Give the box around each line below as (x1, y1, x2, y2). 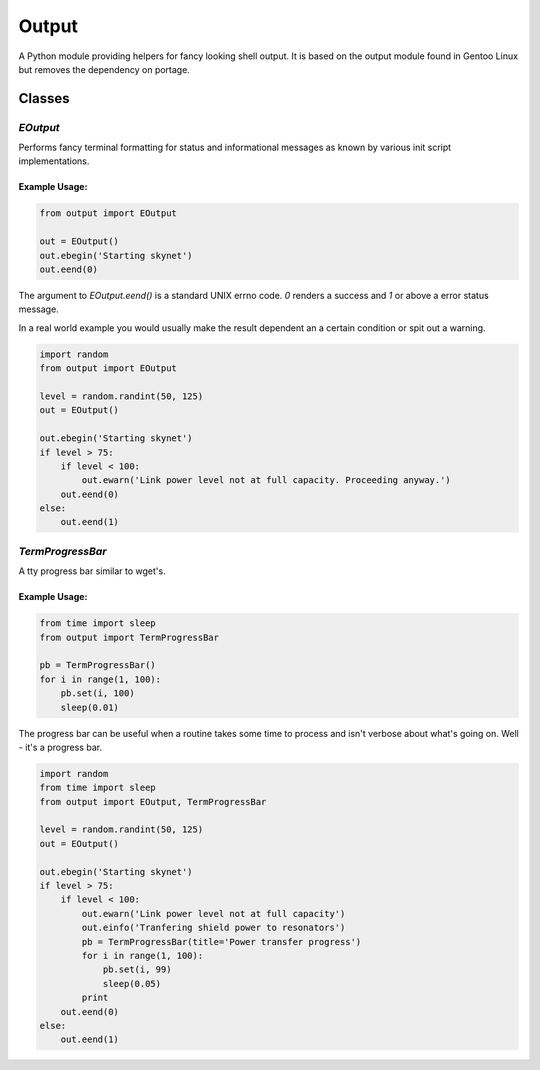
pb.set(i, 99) (102, 964, 172, 975)
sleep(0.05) (102, 978, 162, 989)
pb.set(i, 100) (60, 688, 135, 699)
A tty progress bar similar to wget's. (18, 565, 166, 577)
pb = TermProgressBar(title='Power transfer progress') (81, 936, 362, 947)
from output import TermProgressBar (39, 631, 220, 643)
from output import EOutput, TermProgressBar (39, 796, 267, 807)
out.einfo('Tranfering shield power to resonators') (81, 922, 346, 934)
